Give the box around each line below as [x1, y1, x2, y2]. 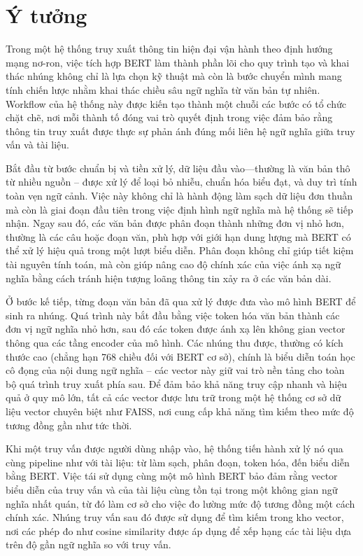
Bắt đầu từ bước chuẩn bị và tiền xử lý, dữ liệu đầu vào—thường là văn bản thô [6, 160, 350, 175]
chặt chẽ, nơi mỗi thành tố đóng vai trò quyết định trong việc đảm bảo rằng [6, 110, 333, 125]
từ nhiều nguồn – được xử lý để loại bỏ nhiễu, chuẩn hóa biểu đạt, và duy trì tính [6, 174, 357, 189]
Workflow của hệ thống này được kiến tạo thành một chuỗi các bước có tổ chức [6, 96, 346, 111]
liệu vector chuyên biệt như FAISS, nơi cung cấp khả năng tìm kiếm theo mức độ [6, 403, 354, 418]
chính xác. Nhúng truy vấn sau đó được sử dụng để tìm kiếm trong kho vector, [6, 510, 344, 524]
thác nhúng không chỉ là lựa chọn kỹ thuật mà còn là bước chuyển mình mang [6, 69, 342, 83]
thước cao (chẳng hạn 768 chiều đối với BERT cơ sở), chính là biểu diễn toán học [6, 349, 355, 363]
